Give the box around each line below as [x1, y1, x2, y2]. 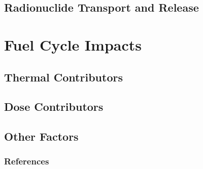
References [4, 155, 49, 167]
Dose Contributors [4, 99, 104, 114]
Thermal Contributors [4, 69, 123, 85]
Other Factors [4, 129, 79, 144]
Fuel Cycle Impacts [4, 34, 142, 55]
